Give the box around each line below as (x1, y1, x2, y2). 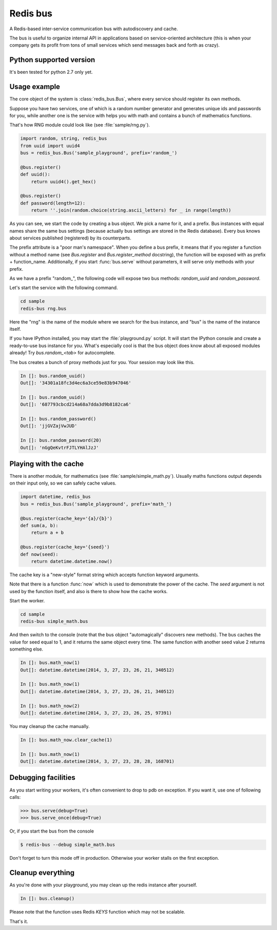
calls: (9, 794, 21, 800)
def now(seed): (20, 551, 58, 557)
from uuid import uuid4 (20, 143, 81, 149)
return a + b (31, 530, 64, 536)
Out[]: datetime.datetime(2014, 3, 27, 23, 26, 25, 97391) (20, 710, 172, 716)
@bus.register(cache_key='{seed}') (20, 544, 110, 550)
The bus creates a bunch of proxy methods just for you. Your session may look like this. (9, 359, 195, 365)
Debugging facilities (9, 773, 75, 782)
